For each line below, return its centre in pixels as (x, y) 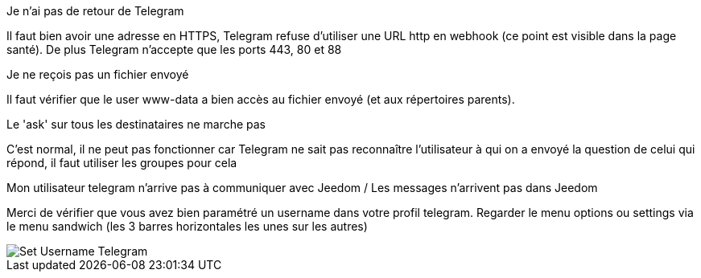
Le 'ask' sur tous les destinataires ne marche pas (136, 124)
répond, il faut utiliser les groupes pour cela (122, 163)
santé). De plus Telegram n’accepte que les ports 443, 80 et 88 (174, 49)
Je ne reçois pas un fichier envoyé (98, 74)
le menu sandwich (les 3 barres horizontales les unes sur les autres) (187, 226)
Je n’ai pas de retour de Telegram (95, 11)
